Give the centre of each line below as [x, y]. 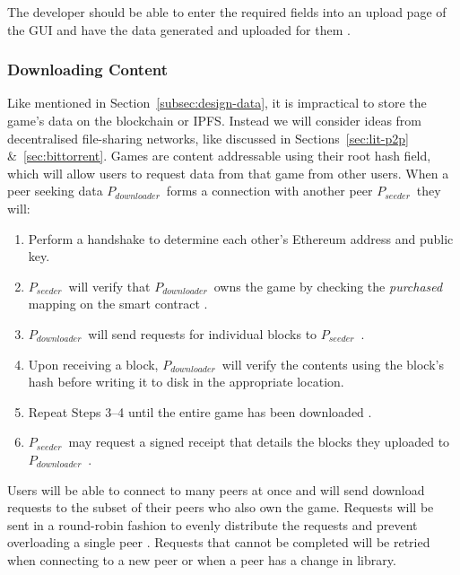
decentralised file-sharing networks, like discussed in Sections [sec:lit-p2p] [208, 138]
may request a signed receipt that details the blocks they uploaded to [259, 442]
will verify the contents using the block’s [333, 364]
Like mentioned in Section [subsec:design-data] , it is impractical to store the [217, 103]
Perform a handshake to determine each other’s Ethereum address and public [241, 238]
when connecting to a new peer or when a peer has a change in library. [202, 559]
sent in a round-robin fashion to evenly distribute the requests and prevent [213, 524]
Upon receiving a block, [93, 364]
